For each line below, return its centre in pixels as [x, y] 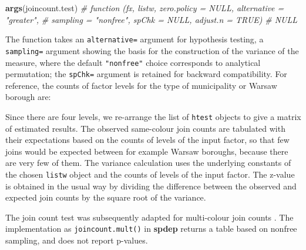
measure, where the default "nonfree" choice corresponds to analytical [133, 62]
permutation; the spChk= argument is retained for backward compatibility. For [146, 74]
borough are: [28, 97]
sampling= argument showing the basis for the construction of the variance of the [152, 50]
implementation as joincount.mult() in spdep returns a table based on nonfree [151, 229]
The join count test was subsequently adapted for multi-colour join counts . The [149, 217]
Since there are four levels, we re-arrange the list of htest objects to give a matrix [153, 116]
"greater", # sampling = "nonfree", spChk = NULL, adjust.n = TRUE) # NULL [152, 19]
